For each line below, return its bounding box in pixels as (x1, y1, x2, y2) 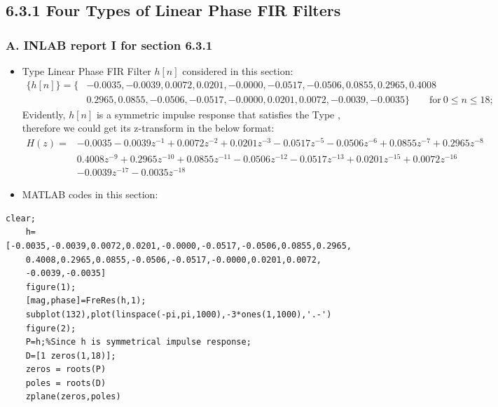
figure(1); (25, 282, 76, 292)
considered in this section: (182, 64, 293, 78)
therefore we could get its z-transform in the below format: (22, 120, 275, 135)
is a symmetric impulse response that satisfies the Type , (96, 106, 340, 121)
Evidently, (22, 106, 66, 121)
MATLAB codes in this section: (22, 187, 158, 202)
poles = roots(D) (25, 378, 106, 388)
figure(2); (25, 323, 76, 333)
